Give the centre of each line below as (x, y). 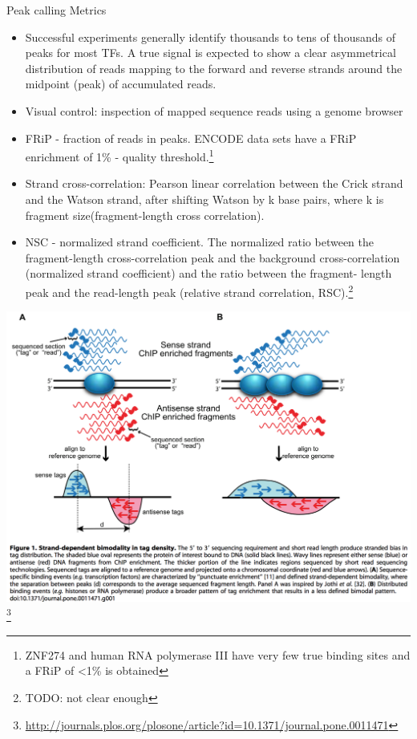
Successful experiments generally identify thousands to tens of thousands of (210, 37)
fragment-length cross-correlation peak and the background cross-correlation (213, 257)
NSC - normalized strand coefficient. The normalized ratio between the (199, 242)
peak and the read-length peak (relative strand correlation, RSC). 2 (189, 290)
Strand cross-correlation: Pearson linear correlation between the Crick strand (214, 183)
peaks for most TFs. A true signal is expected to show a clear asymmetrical (211, 53)
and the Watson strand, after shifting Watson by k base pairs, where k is (204, 199)
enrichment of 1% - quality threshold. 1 (119, 155)
